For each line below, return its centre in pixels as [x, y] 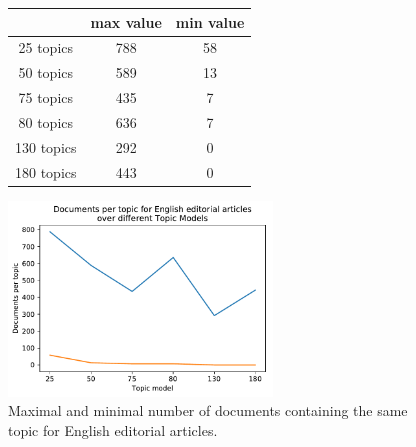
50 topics [46, 72]
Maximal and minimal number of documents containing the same [208, 410]
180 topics [46, 171]
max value [126, 21]
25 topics [46, 47]
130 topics [46, 146]
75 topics [46, 97]
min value [210, 21]
